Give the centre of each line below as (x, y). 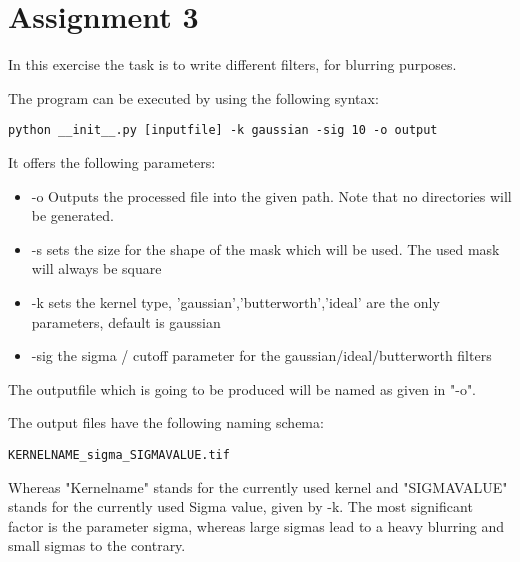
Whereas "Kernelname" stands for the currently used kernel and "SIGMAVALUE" (258, 486)
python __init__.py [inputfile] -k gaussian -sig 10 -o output (223, 130)
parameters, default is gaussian (126, 321)
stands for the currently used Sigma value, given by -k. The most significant (240, 506)
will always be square (96, 268)
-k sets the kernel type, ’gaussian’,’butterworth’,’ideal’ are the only (235, 301)
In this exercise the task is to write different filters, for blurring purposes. (232, 64)
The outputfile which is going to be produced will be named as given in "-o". (242, 388)
